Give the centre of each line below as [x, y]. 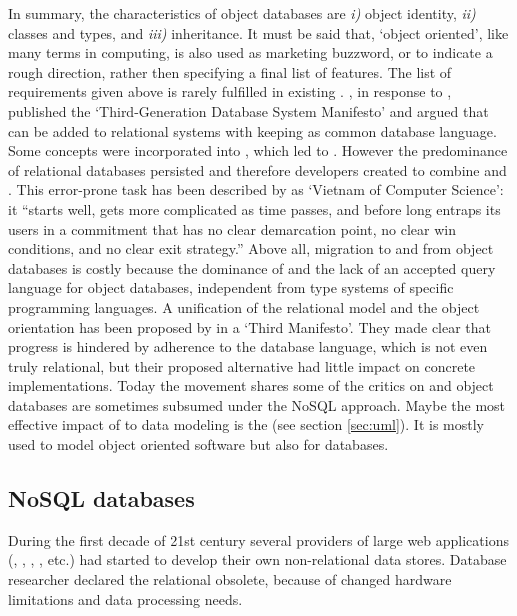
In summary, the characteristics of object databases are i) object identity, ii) [242, 13]
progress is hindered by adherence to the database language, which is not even [248, 346]
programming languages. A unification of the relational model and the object [244, 306]
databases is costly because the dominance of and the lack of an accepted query [252, 267]
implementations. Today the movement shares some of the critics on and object [251, 385]
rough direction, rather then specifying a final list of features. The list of [230, 71]
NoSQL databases [101, 498]
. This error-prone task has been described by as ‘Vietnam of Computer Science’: [256, 189]
